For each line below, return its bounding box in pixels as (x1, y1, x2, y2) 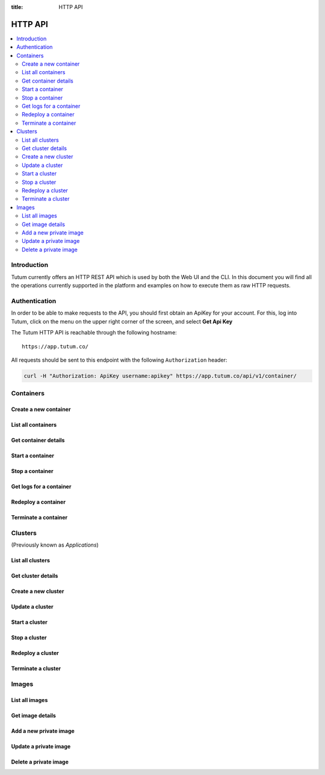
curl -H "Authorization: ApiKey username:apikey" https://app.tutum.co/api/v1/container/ (23, 372, 297, 379)
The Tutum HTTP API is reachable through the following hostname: (11, 329, 177, 336)
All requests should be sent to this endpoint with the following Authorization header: (11, 356, 227, 363)
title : (11, 4, 23, 10)
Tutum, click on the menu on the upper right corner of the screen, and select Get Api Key (11, 318, 233, 325)
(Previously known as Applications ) (11, 541, 99, 548)
